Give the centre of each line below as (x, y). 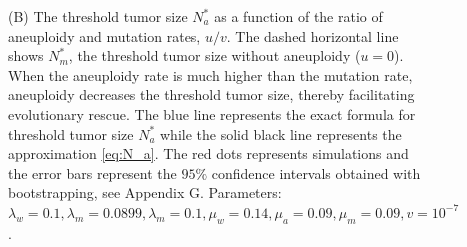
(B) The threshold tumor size (98, 16)
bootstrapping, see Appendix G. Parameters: (145, 192)
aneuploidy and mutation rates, (104, 35)
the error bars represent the (92, 172)
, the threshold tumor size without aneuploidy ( (214, 55)
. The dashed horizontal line (312, 35)
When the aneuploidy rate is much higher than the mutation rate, (210, 74)
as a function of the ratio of (298, 16)
